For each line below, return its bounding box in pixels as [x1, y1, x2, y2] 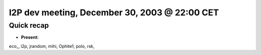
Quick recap [9, 21, 49, 30]
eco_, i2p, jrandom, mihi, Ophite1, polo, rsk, [9, 43, 95, 49]
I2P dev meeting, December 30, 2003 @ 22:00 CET [9, 7, 219, 18]
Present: [21, 34, 39, 40]
